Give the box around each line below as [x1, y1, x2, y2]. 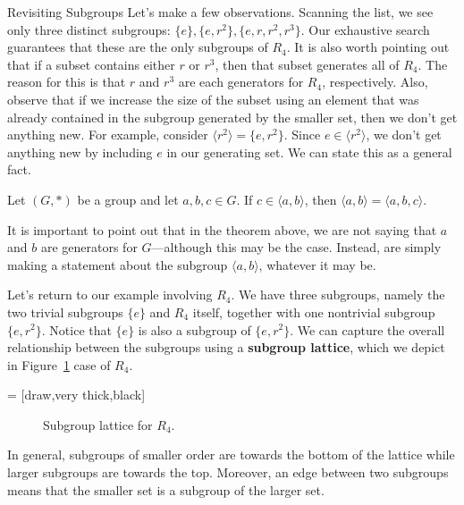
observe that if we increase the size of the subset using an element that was [7, 89, 419, 108]
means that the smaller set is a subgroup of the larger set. [7, 480, 325, 499]
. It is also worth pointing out [286, 38, 450, 56]
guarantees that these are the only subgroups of [7, 38, 268, 56]
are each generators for [178, 72, 304, 91]
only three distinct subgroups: [7, 20, 171, 38]
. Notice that [41, 320, 112, 339]
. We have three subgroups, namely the [231, 285, 445, 304]
